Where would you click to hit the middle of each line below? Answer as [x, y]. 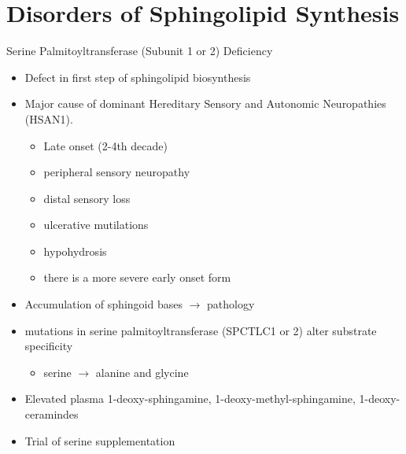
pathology [231, 304]
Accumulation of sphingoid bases [103, 304]
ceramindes [52, 414]
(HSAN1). [49, 118]
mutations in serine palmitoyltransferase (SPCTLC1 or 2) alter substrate [201, 330]
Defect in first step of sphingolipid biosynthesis [138, 77]
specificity [49, 346]
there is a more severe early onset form [137, 277]
